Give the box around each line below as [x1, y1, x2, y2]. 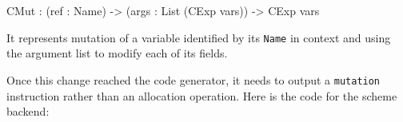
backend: [6, 103, 50, 120]
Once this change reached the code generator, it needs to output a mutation [6, 71, 381, 88]
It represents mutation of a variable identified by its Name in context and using [6, 29, 391, 45]
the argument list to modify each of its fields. [6, 45, 228, 61]
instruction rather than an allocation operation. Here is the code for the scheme [6, 87, 397, 104]
